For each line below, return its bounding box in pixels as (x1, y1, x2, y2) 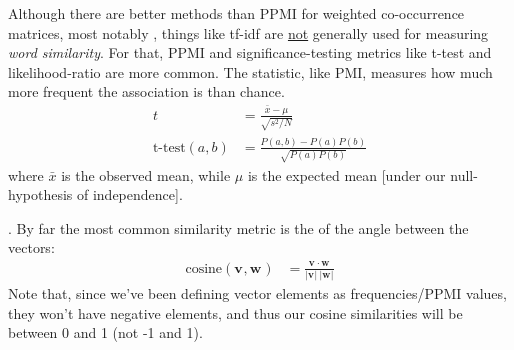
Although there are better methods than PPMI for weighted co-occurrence (8, 3, 465, 23)
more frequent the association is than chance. (8, 81, 285, 102)
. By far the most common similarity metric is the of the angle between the (8, 217, 469, 238)
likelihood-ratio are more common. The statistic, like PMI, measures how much (8, 61, 493, 82)
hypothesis (8, 184, 73, 205)
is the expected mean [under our (247, 164, 446, 185)
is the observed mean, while (61, 164, 231, 185)
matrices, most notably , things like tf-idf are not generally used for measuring (8, 22, 489, 43)
